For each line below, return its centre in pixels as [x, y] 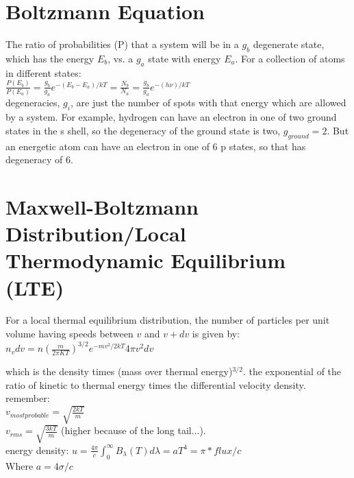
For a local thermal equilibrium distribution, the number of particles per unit [168, 320]
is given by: [216, 334]
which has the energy [50, 58]
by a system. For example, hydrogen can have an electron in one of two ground [171, 117]
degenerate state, [289, 44]
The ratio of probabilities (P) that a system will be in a [122, 44]
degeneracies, [33, 103]
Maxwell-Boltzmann [102, 206]
